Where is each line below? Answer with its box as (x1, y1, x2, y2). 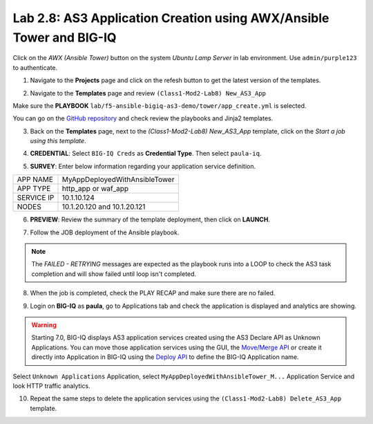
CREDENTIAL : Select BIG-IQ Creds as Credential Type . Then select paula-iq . (30, 149, 262, 158)
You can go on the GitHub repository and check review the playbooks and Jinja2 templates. (12, 114, 274, 122)
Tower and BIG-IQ (12, 30, 117, 45)
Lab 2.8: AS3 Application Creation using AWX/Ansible (12, 10, 329, 26)
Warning (31, 320, 57, 329)
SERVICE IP (17, 193, 55, 203)
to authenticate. (12, 63, 58, 72)
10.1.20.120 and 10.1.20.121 (61, 202, 146, 212)
